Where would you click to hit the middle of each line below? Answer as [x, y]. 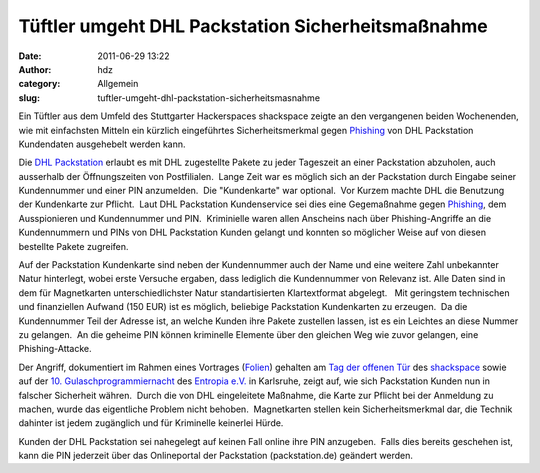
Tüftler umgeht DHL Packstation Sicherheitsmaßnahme [253, 26]
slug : [29, 97]
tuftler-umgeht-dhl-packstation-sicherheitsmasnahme [208, 97]
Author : [35, 69]
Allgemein [118, 84]
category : [39, 84]
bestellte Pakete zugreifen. [73, 246]
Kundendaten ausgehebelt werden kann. [102, 144]
